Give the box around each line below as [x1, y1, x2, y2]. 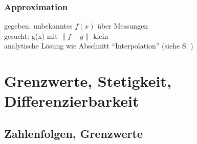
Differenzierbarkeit [4, 90, 139, 111]
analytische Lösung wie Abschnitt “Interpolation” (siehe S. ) [4, 40, 193, 51]
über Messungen [97, 20, 148, 31]
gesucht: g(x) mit [4, 30, 58, 41]
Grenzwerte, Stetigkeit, [4, 70, 171, 91]
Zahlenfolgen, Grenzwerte [4, 125, 143, 141]
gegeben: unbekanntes [4, 20, 73, 31]
